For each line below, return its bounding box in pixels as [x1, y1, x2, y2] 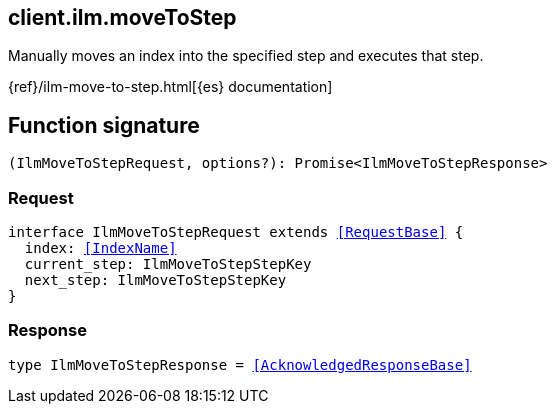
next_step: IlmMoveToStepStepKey [24, 272, 287, 289]
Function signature [8, 112, 200, 138]
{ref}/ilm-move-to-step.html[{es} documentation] [8, 78, 333, 96]
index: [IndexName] [24, 240, 177, 257]
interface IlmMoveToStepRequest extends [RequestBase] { [8, 224, 464, 241]
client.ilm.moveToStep [8, 5, 237, 30]
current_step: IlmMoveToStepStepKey [24, 256, 312, 273]
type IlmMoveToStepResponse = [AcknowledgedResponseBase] [8, 356, 472, 373]
